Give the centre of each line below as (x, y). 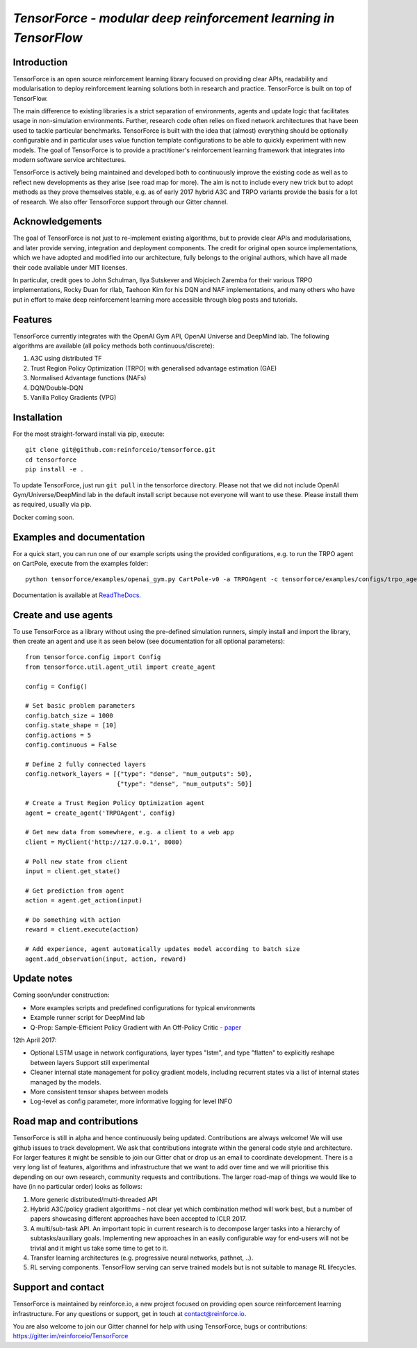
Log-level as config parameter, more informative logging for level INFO (131, 1101)
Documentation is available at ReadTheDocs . (77, 595)
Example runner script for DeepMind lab (88, 1018)
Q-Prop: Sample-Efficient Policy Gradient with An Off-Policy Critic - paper (136, 1027)
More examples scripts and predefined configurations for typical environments (143, 1007)
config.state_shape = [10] (71, 725)
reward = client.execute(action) (82, 929)
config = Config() (57, 686)
